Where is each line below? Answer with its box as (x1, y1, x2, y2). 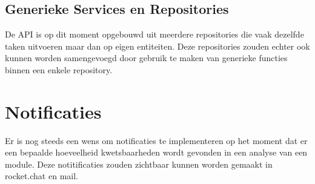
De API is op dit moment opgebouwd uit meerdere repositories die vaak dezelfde (5, 28, 304, 41)
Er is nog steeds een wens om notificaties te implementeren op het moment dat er (5, 134, 308, 146)
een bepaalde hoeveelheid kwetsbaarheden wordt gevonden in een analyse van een (5, 146, 308, 159)
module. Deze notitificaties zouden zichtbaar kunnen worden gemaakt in (5, 157, 273, 170)
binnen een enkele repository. (5, 63, 113, 76)
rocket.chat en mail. (5, 169, 78, 182)
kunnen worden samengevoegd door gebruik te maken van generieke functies (5, 51, 288, 64)
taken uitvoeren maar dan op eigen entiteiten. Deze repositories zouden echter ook (5, 39, 310, 52)
